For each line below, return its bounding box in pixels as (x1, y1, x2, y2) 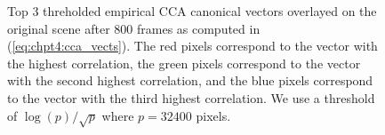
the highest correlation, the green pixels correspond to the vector (7, 53, 361, 72)
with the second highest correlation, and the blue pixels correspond (7, 71, 373, 90)
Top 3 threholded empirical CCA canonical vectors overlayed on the (7, 2, 377, 20)
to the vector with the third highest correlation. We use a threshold (7, 88, 375, 107)
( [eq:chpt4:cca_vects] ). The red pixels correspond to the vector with (7, 36, 378, 55)
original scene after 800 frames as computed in (7, 19, 261, 37)
